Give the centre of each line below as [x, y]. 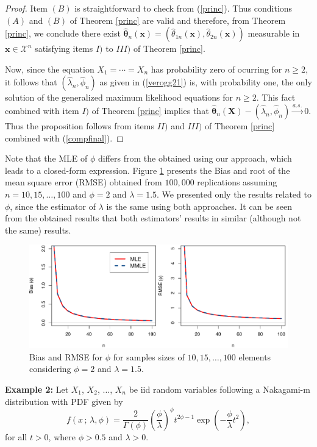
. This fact [276, 97]
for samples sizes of [149, 356]
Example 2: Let [37, 389]
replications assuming [237, 182]
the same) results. [38, 230]
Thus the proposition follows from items [80, 125]
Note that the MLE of [46, 158]
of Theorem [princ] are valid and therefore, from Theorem [178, 20]
